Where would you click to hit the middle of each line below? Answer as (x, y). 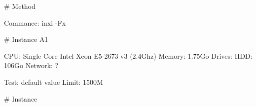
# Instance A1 (26, 39)
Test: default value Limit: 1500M (54, 82)
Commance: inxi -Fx (35, 22)
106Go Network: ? (31, 65)
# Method (20, 6)
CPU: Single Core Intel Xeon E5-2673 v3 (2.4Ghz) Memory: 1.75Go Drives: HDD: (128, 55)
